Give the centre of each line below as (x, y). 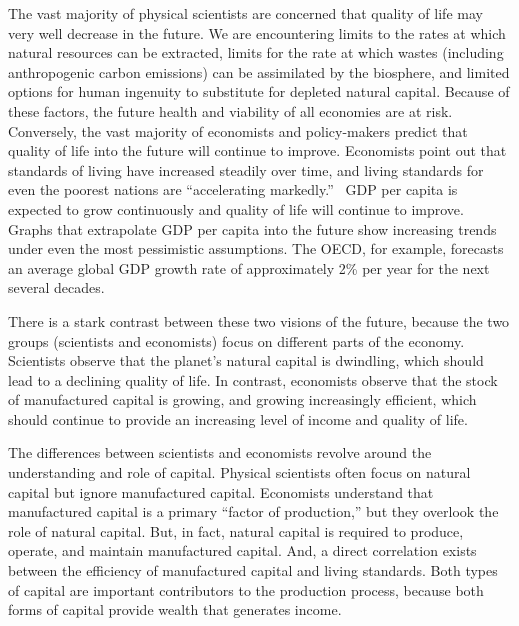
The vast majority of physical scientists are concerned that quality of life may (245, 13)
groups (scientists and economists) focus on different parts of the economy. (236, 340)
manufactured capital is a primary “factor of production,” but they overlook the (253, 511)
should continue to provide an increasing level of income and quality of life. (238, 418)
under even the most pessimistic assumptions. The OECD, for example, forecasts (256, 248)
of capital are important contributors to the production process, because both (246, 589)
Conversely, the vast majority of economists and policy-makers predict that (238, 130)
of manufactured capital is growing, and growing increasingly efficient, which (242, 399)
